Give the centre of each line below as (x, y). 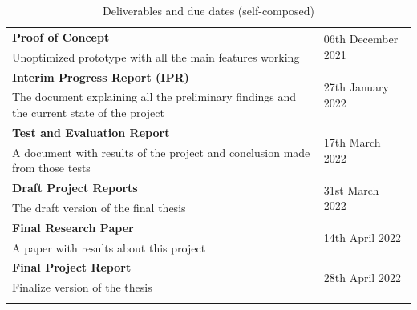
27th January (356, 86)
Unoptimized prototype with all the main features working (156, 56)
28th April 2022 (362, 277)
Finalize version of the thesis (82, 287)
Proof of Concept (61, 36)
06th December (361, 39)
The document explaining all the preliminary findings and (154, 97)
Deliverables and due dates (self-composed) (208, 10)
